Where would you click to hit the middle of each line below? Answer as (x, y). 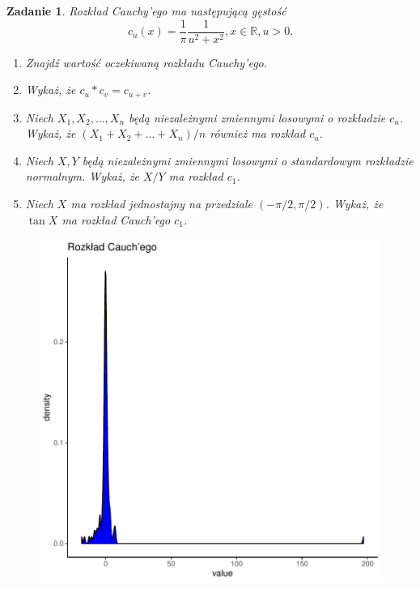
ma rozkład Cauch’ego (116, 219)
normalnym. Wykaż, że (82, 176)
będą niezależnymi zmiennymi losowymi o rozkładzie (257, 117)
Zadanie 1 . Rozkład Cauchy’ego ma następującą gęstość (146, 11)
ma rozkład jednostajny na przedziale (161, 204)
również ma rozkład (258, 133)
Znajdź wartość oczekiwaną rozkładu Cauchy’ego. (146, 62)
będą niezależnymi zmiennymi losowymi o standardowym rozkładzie (248, 160)
